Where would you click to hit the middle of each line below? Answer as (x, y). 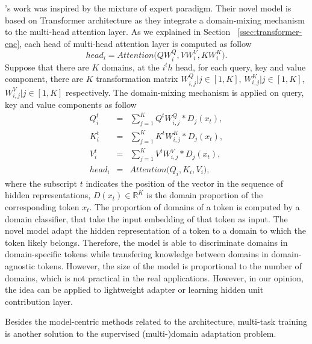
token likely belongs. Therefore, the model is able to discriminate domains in (146, 242)
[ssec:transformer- (270, 32)
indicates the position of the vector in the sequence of (185, 183)
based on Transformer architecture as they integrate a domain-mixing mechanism (155, 20)
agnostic (20, 265)
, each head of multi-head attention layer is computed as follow (136, 43)
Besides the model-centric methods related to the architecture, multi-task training (156, 321)
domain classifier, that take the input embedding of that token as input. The (146, 218)
